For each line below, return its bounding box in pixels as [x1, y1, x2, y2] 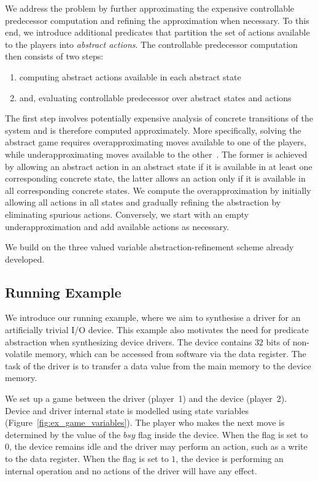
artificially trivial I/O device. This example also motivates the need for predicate [5, 323, 309, 336]
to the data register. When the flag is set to [5, 452, 169, 465]
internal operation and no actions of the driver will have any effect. [5, 464, 257, 477]
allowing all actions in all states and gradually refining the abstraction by [5, 196, 281, 209]
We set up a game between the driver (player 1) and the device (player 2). [5, 392, 287, 405]
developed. [5, 252, 45, 265]
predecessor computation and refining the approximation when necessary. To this [5, 13, 309, 26]
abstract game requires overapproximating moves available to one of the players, [5, 136, 306, 148]
